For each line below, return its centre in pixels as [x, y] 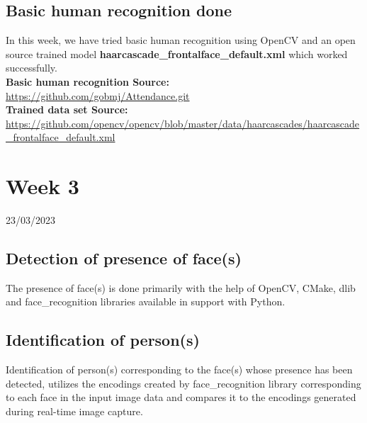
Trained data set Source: [67, 109]
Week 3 [43, 186]
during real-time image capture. [74, 411]
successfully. [32, 68]
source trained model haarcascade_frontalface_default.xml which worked [177, 53]
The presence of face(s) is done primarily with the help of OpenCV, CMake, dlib [181, 287]
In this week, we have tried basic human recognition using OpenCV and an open [181, 40]
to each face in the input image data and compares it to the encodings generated [181, 397]
